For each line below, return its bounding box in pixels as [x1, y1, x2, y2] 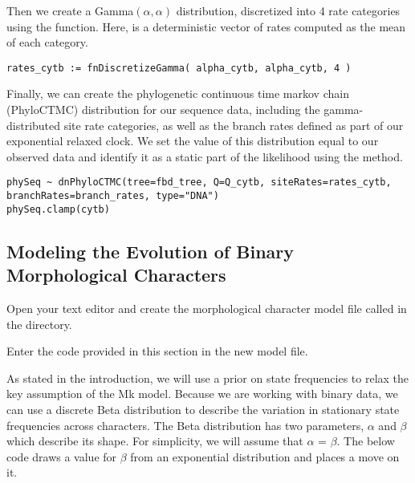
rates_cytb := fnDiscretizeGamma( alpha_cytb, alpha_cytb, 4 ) [6, 62, 352, 74]
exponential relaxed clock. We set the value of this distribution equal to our [6, 132, 379, 149]
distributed [6, 116, 61, 133]
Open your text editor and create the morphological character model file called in [6, 299, 407, 316]
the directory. [6, 315, 72, 332]
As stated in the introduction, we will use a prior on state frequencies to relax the [6, 369, 409, 386]
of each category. [6, 34, 88, 51]
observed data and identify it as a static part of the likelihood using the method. [6, 148, 403, 164]
